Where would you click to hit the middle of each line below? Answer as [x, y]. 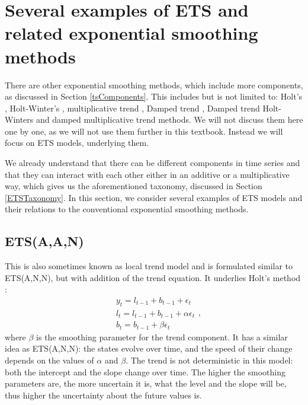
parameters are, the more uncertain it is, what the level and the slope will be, [146, 383]
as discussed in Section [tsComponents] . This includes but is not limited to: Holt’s [154, 96]
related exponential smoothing [131, 33]
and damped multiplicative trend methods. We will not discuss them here [170, 119]
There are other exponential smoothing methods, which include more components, [154, 84]
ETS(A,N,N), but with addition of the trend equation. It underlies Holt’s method [153, 277]
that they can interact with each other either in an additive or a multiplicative [147, 174]
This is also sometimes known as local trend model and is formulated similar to [149, 266]
